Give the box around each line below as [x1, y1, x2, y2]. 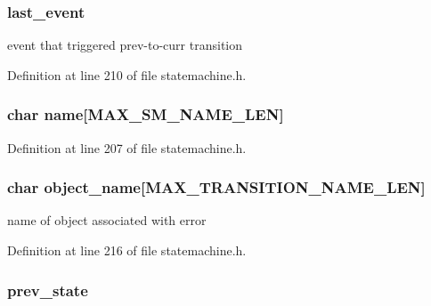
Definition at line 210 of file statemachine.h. [7, 65, 247, 84]
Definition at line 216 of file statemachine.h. [7, 241, 247, 260]
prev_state [7, 278, 88, 301]
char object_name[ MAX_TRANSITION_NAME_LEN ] [7, 176, 426, 198]
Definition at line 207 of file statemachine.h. [7, 138, 247, 157]
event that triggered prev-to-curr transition [7, 36, 242, 54]
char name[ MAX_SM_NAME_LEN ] [7, 103, 284, 125]
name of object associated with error [7, 211, 207, 229]
